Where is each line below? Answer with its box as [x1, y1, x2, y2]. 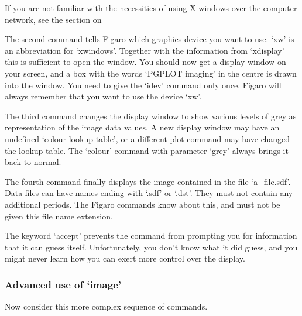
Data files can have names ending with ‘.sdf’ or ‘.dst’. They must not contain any [5, 187, 293, 199]
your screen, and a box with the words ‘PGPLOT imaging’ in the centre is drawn [5, 67, 297, 79]
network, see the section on [5, 13, 102, 25]
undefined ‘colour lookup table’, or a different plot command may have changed [5, 132, 290, 145]
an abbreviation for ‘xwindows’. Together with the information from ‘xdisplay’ [5, 44, 284, 56]
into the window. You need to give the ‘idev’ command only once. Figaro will [5, 78, 282, 91]
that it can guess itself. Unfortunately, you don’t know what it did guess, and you [5, 241, 298, 253]
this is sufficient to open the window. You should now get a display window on [5, 56, 286, 68]
